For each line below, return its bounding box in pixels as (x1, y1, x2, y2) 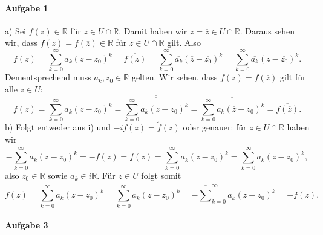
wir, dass (5, 36, 38, 49)
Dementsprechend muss (5, 71, 91, 83)
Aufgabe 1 (5, 1, 48, 14)
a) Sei (5, 24, 26, 37)
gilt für (280, 71, 306, 83)
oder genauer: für (183, 121, 247, 134)
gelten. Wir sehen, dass (131, 71, 218, 83)
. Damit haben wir (119, 24, 188, 37)
